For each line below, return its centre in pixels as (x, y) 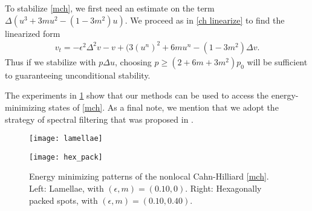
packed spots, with (63, 200)
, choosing (133, 61)
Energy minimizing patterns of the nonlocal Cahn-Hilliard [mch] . (149, 176)
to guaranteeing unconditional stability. (78, 75)
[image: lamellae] (66, 139)
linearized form (33, 33)
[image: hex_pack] (66, 157)
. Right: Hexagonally (223, 188)
